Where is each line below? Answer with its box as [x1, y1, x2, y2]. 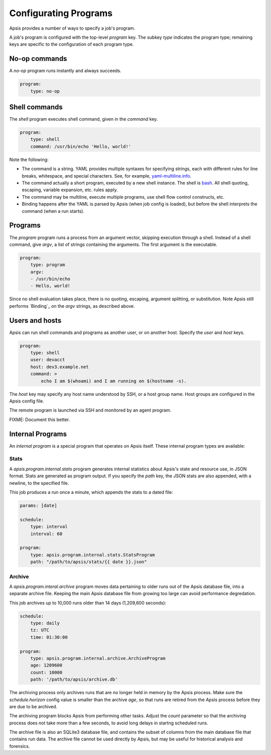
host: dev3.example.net [30, 364, 89, 370]
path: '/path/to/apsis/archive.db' [30, 677, 118, 683]
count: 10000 [30, 669, 63, 675]
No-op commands [9, 54, 67, 63]
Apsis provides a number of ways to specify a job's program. [9, 25, 135, 31]
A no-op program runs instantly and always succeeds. [9, 68, 121, 74]
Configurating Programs [9, 8, 113, 19]
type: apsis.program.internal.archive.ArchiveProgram [30, 655, 166, 661]
